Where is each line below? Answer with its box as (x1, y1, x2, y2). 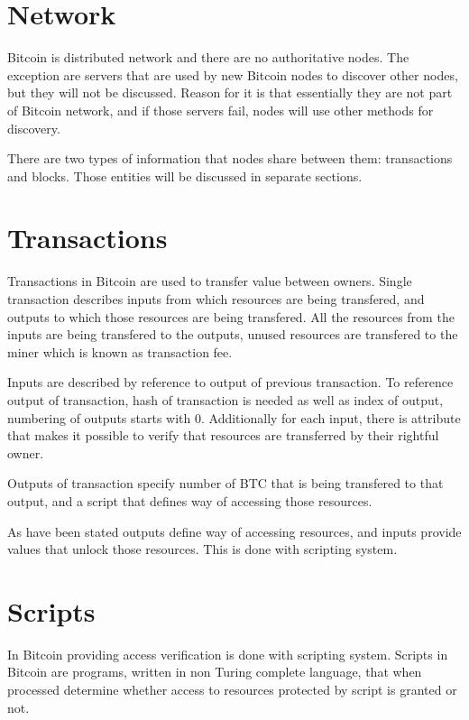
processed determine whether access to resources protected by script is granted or (7, 680, 457, 699)
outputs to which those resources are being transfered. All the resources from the (7, 307, 455, 326)
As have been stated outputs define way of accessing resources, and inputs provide (7, 522, 462, 540)
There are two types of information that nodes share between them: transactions (7, 149, 453, 168)
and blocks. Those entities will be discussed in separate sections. (7, 166, 363, 185)
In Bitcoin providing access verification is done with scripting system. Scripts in (7, 644, 448, 663)
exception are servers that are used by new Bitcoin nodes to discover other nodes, (7, 65, 458, 84)
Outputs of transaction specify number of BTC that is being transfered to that (7, 474, 444, 493)
